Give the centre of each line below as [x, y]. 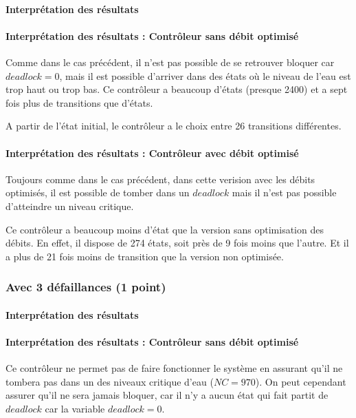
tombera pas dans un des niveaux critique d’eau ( [110, 381]
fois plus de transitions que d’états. [79, 102]
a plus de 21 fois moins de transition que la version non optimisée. [145, 256]
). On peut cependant [301, 381]
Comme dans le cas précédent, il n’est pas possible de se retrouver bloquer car [170, 62]
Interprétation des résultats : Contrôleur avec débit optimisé [152, 153]
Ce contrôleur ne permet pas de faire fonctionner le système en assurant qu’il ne [174, 368]
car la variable [75, 408]
